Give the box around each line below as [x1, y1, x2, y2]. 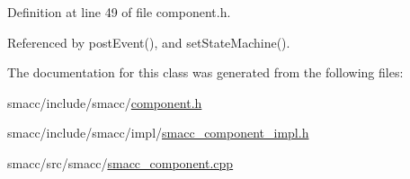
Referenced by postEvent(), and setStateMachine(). [7, 32, 290, 51]
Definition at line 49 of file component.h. [7, 3, 231, 21]
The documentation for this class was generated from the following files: [7, 63, 404, 82]
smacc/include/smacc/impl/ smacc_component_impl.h [7, 123, 309, 142]
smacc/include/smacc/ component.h [7, 93, 202, 112]
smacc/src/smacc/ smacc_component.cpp [7, 153, 234, 172]
